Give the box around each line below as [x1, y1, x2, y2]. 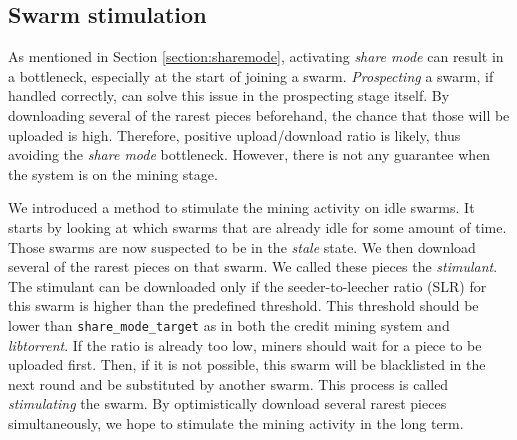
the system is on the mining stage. [8, 163, 218, 184]
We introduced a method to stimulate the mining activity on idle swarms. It [8, 197, 475, 218]
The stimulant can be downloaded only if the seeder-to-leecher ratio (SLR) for [8, 275, 487, 296]
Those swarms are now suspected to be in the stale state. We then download [8, 236, 476, 257]
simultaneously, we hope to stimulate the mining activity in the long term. [8, 412, 464, 433]
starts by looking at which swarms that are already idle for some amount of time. [8, 216, 507, 237]
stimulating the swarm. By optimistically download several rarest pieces [8, 393, 447, 414]
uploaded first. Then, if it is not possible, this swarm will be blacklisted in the [8, 354, 486, 375]
